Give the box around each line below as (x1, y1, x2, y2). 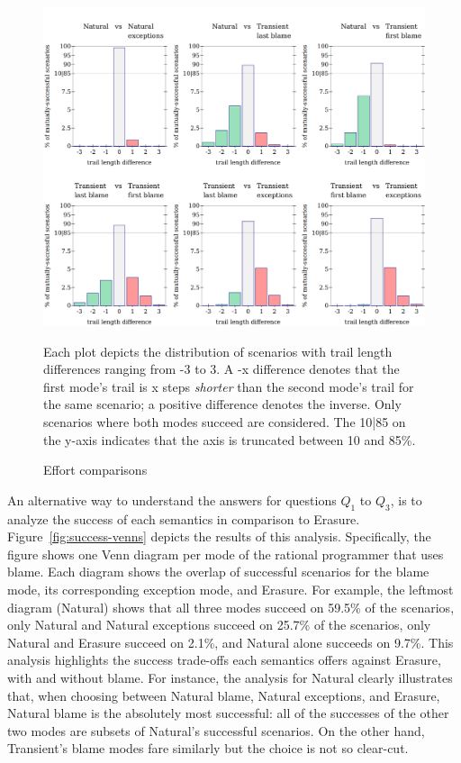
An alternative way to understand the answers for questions (7, 490, 337, 509)
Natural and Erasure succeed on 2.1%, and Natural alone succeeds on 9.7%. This (7, 632, 454, 651)
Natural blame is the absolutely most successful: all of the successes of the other (7, 704, 449, 722)
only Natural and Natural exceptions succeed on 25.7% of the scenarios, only (7, 615, 431, 634)
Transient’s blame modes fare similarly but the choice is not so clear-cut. (7, 739, 409, 758)
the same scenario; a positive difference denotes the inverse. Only (43, 395, 402, 413)
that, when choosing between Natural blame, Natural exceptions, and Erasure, (7, 686, 440, 704)
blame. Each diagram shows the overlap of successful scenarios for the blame (7, 562, 429, 581)
